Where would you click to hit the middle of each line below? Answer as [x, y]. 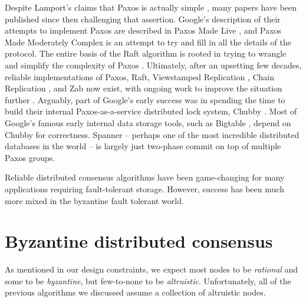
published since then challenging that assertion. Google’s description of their [143, 19]
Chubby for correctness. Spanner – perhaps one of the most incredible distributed [152, 134]
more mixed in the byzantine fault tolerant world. [94, 200]
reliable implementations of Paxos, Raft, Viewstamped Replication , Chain [140, 76]
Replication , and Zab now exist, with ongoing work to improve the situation [144, 88]
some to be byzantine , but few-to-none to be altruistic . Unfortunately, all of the [148, 280]
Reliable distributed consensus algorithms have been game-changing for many [145, 177]
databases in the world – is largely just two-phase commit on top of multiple [143, 146]
